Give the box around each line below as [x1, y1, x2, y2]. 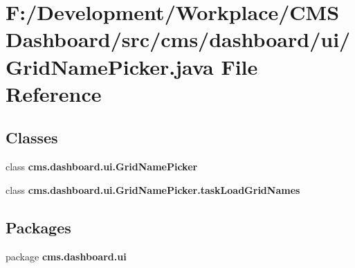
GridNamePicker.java [6, 52, 214, 80]
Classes [6, 127, 58, 148]
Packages [6, 216, 71, 238]
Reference [6, 79, 102, 107]
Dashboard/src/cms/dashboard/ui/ [6, 25, 351, 53]
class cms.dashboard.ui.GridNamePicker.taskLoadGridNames [6, 182, 300, 197]
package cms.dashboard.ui [6, 249, 127, 263]
